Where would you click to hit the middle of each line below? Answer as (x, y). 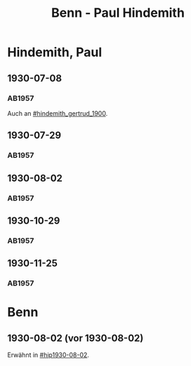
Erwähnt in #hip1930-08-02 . (48, 355)
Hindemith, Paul (55, 52)
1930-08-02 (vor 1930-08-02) (75, 338)
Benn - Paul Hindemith (118, 13)
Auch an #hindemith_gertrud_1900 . (58, 113)
